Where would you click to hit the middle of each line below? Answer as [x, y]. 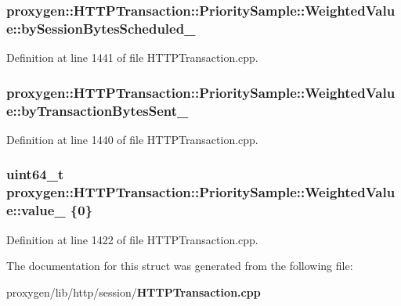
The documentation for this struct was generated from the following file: [180, 266]
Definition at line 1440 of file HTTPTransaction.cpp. [132, 139]
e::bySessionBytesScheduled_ [101, 28]
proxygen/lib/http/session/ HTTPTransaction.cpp [134, 292]
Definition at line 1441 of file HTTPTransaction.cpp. [132, 58]
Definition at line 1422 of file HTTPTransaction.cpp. [132, 239]
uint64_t [35, 174]
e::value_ [36, 210]
